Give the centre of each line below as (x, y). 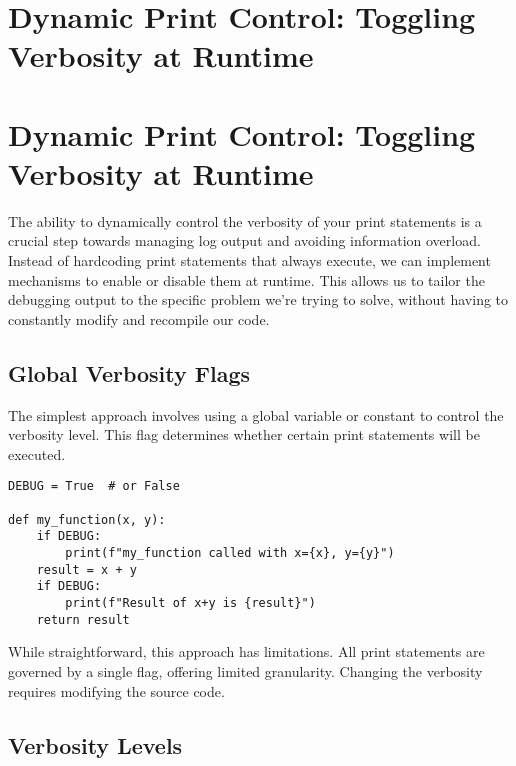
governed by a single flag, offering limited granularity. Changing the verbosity (245, 670)
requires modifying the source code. (116, 690)
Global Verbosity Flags (129, 372)
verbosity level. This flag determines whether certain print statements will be (244, 434)
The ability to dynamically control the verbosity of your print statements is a (245, 220)
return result (83, 619)
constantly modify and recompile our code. (139, 318)
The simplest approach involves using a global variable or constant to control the (256, 414)
